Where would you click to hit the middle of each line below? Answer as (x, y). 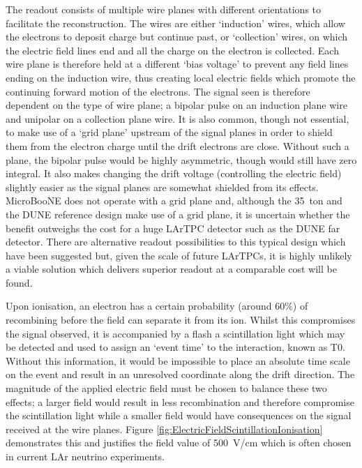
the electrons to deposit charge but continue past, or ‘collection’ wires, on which (177, 37)
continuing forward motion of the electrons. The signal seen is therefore (158, 91)
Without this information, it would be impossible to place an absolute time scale (178, 360)
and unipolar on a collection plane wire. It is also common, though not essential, (178, 118)
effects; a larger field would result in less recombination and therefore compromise (180, 401)
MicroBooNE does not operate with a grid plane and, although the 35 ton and (174, 201)
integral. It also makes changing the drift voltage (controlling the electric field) (174, 173)
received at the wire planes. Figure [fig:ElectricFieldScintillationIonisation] (164, 429)
